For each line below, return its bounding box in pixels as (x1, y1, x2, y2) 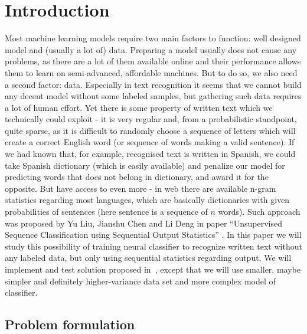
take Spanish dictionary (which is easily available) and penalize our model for (5, 159, 285, 171)
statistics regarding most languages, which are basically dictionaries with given (5, 194, 290, 206)
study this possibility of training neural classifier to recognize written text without (5, 240, 302, 252)
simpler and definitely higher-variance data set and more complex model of (5, 274, 276, 287)
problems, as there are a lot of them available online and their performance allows (5, 55, 301, 67)
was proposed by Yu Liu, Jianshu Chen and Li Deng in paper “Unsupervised (5, 217, 282, 229)
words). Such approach (218, 205, 301, 218)
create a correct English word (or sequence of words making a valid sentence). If (5, 136, 295, 148)
